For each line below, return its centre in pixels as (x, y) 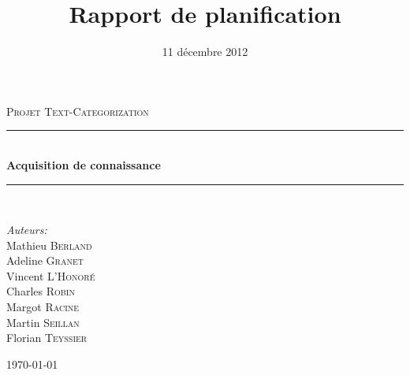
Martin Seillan (43, 322)
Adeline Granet (45, 260)
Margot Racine (43, 307)
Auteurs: (27, 230)
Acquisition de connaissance (84, 164)
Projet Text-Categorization (78, 111)
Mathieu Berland (49, 245)
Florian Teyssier (47, 338)
